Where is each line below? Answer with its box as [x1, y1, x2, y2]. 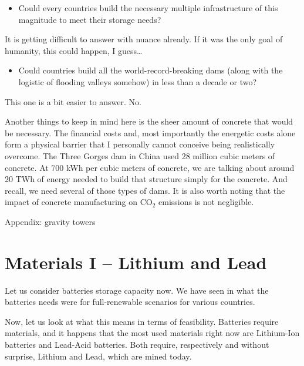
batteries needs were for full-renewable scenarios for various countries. [5, 296, 255, 308]
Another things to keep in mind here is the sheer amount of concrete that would [5, 115, 293, 127]
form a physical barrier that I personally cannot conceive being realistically [5, 138, 275, 150]
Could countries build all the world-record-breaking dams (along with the [18, 64, 283, 76]
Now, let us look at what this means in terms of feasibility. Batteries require [5, 315, 279, 327]
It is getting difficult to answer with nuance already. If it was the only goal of [5, 33, 283, 45]
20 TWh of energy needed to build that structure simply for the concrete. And [5, 173, 288, 185]
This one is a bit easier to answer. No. [5, 95, 141, 108]
